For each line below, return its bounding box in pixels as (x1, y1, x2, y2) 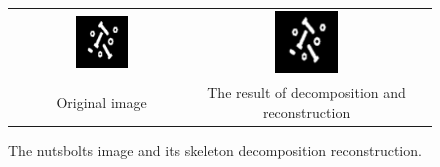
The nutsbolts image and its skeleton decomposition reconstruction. (8, 139, 422, 160)
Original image (56, 92, 147, 113)
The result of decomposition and (207, 82, 406, 103)
